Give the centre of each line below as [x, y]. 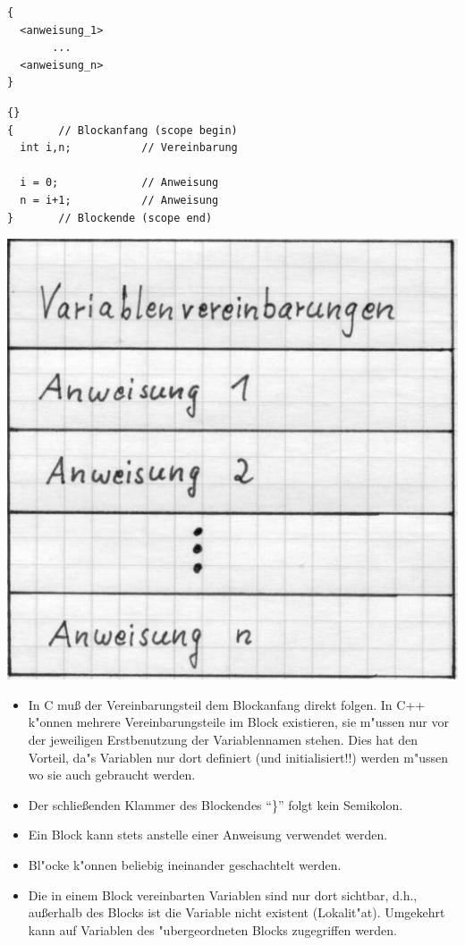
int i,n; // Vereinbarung [129, 148]
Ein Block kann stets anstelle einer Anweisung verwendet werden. [208, 835]
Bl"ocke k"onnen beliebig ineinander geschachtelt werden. [185, 865]
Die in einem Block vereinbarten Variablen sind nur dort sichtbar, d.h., [223, 894]
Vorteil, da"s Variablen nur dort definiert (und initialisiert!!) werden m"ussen [238, 757]
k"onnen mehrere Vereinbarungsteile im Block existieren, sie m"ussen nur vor [238, 722]
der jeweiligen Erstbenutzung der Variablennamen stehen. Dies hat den [223, 740]
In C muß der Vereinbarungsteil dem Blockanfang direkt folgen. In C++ [227, 704]
